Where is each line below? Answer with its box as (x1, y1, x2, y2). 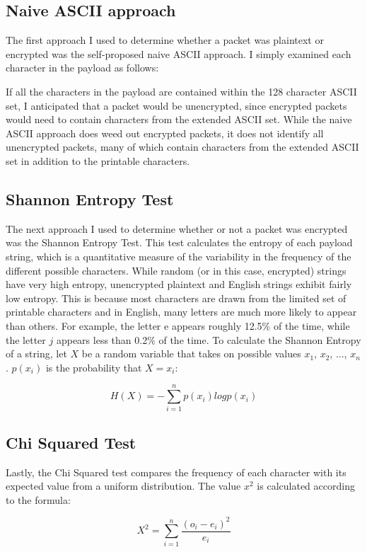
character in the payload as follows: (6, 60, 159, 75)
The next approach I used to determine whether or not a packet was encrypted (6, 221, 348, 236)
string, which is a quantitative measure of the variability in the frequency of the (6, 248, 351, 263)
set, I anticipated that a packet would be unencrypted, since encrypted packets (6, 98, 347, 113)
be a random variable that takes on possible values (81, 346, 301, 361)
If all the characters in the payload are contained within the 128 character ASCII (6, 84, 357, 98)
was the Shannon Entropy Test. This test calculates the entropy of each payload (6, 235, 353, 250)
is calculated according (257, 478, 355, 493)
